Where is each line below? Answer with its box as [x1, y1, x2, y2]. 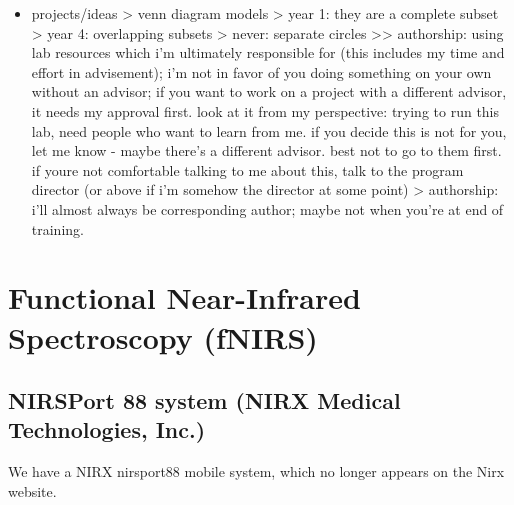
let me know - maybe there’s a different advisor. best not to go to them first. [31, 140, 502, 161]
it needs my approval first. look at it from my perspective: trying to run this [31, 100, 500, 121]
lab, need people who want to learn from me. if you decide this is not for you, [31, 120, 507, 141]
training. [31, 218, 84, 239]
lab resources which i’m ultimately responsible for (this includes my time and [31, 42, 505, 63]
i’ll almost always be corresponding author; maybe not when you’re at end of [31, 198, 504, 219]
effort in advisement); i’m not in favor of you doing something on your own [31, 61, 492, 82]
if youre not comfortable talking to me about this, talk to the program [31, 159, 464, 180]
